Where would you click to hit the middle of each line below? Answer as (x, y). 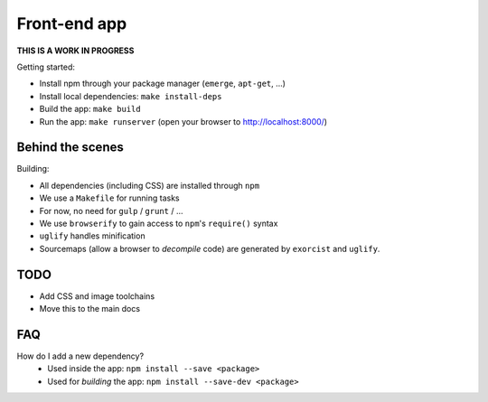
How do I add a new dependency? (80, 356)
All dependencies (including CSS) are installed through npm (150, 185)
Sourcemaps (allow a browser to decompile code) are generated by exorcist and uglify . (210, 248)
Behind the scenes (70, 148)
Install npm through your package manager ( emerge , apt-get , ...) (163, 84)
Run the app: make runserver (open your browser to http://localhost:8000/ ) (183, 121)
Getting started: (46, 67)
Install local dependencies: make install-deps (131, 96)
